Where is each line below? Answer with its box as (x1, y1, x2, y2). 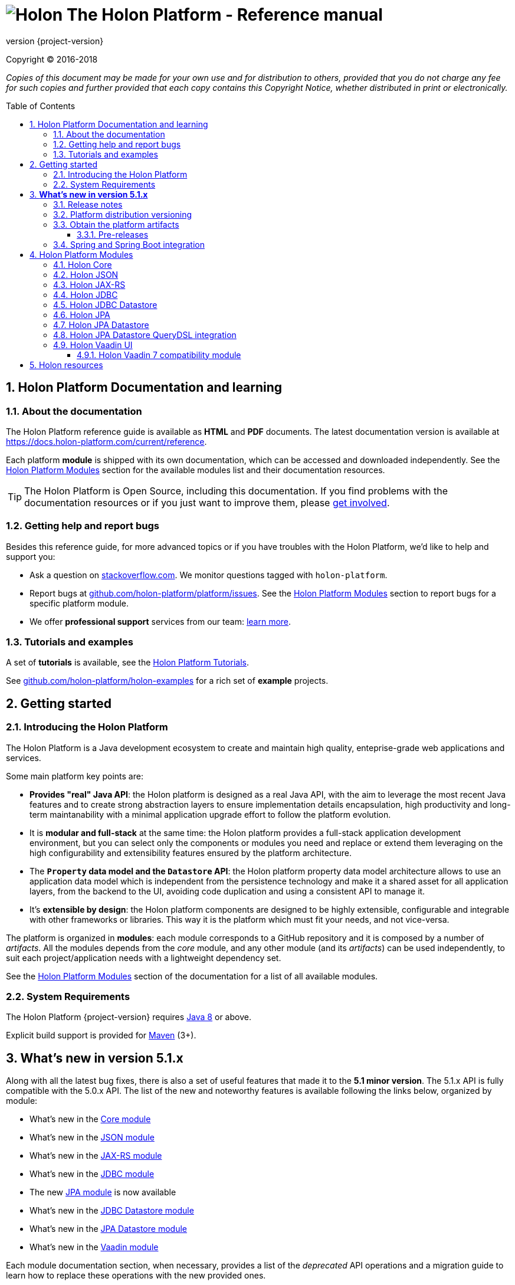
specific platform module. (29, 598, 129, 608)
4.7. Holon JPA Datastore (53, 319, 149, 330)
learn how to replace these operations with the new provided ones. (6, 1270, 266, 1281)
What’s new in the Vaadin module (29, 1242, 159, 1253)
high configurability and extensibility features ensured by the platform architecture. (29, 847, 352, 858)
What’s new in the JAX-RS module (29, 1150, 162, 1161)
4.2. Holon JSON (53, 269, 119, 280)
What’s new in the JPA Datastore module (29, 1224, 187, 1234)
